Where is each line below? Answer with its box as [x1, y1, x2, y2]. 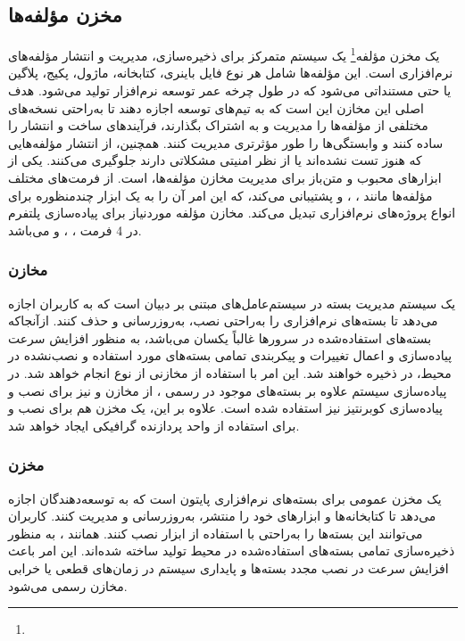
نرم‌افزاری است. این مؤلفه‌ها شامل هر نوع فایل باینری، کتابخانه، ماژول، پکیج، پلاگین [8, 63, 453, 82]
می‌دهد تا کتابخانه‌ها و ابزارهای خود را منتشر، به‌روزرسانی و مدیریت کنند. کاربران [8, 506, 436, 525]
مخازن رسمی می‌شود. [8, 576, 128, 595]
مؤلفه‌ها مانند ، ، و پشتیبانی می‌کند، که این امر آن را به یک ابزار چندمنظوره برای [8, 185, 433, 204]
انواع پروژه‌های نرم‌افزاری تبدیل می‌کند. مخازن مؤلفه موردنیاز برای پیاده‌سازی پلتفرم [8, 203, 456, 222]
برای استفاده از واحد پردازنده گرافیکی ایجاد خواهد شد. [8, 415, 300, 434]
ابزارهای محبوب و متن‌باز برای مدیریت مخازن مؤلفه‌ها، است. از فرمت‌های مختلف [8, 168, 442, 187]
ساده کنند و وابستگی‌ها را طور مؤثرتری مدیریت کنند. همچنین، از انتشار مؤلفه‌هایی [8, 133, 444, 152]
